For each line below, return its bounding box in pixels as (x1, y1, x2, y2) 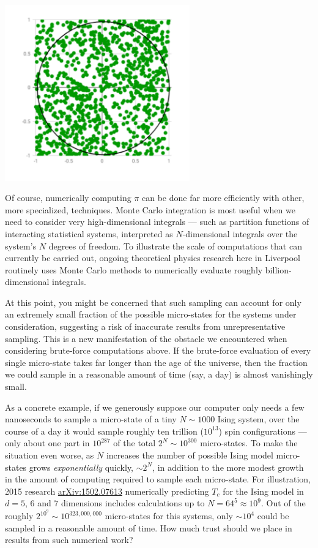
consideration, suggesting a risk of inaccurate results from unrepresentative (5, 320, 286, 333)
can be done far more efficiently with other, (141, 191, 305, 204)
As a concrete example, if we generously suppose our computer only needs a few (5, 400, 305, 413)
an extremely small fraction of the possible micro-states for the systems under (5, 308, 297, 321)
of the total (113, 436, 156, 449)
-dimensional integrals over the (182, 227, 298, 240)
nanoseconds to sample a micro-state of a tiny (5, 413, 177, 425)
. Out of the (261, 497, 306, 509)
